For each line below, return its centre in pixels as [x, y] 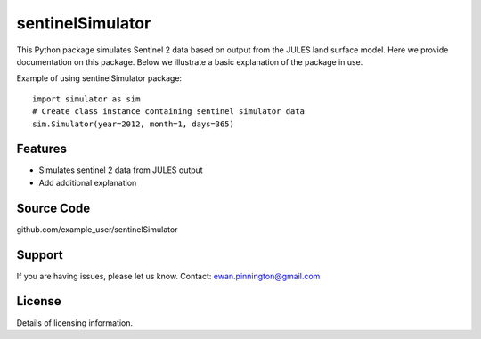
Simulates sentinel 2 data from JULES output [121, 170]
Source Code [53, 208]
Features [41, 149]
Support [40, 255]
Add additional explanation [88, 182]
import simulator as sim [86, 99]
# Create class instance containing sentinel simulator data [168, 112]
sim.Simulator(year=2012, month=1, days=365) [134, 124]
